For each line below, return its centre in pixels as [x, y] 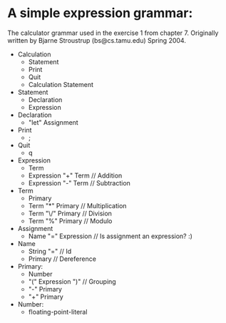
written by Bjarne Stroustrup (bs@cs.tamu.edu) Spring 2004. [97, 40]
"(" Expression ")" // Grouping [72, 281]
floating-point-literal [58, 312]
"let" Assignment [53, 122]
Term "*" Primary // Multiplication [77, 205]
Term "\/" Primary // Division [70, 213]
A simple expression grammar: [100, 13]
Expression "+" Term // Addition [75, 175]
